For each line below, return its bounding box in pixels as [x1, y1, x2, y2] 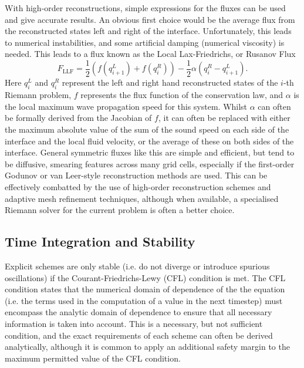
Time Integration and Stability [5, 232, 195, 251]
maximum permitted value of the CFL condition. [5, 352, 181, 364]
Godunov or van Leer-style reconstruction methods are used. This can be [5, 169, 268, 181]
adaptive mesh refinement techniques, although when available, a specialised [5, 192, 279, 204]
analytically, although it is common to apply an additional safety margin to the [5, 340, 290, 353]
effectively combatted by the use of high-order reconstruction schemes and [5, 180, 271, 193]
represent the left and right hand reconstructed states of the [62, 76, 278, 89]
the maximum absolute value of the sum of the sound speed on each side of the [5, 123, 289, 136]
